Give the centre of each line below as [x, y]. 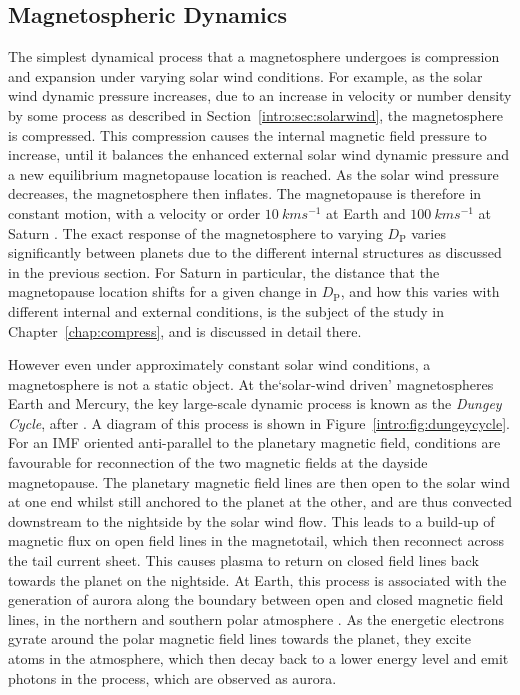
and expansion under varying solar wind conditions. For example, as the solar [245, 75]
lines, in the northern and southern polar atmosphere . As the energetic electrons [256, 618]
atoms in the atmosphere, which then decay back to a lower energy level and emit [258, 658]
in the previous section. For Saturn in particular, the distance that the [224, 271]
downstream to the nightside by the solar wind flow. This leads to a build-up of [251, 520]
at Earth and [366, 212]
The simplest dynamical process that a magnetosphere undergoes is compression [254, 56]
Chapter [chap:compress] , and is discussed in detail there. [185, 330]
